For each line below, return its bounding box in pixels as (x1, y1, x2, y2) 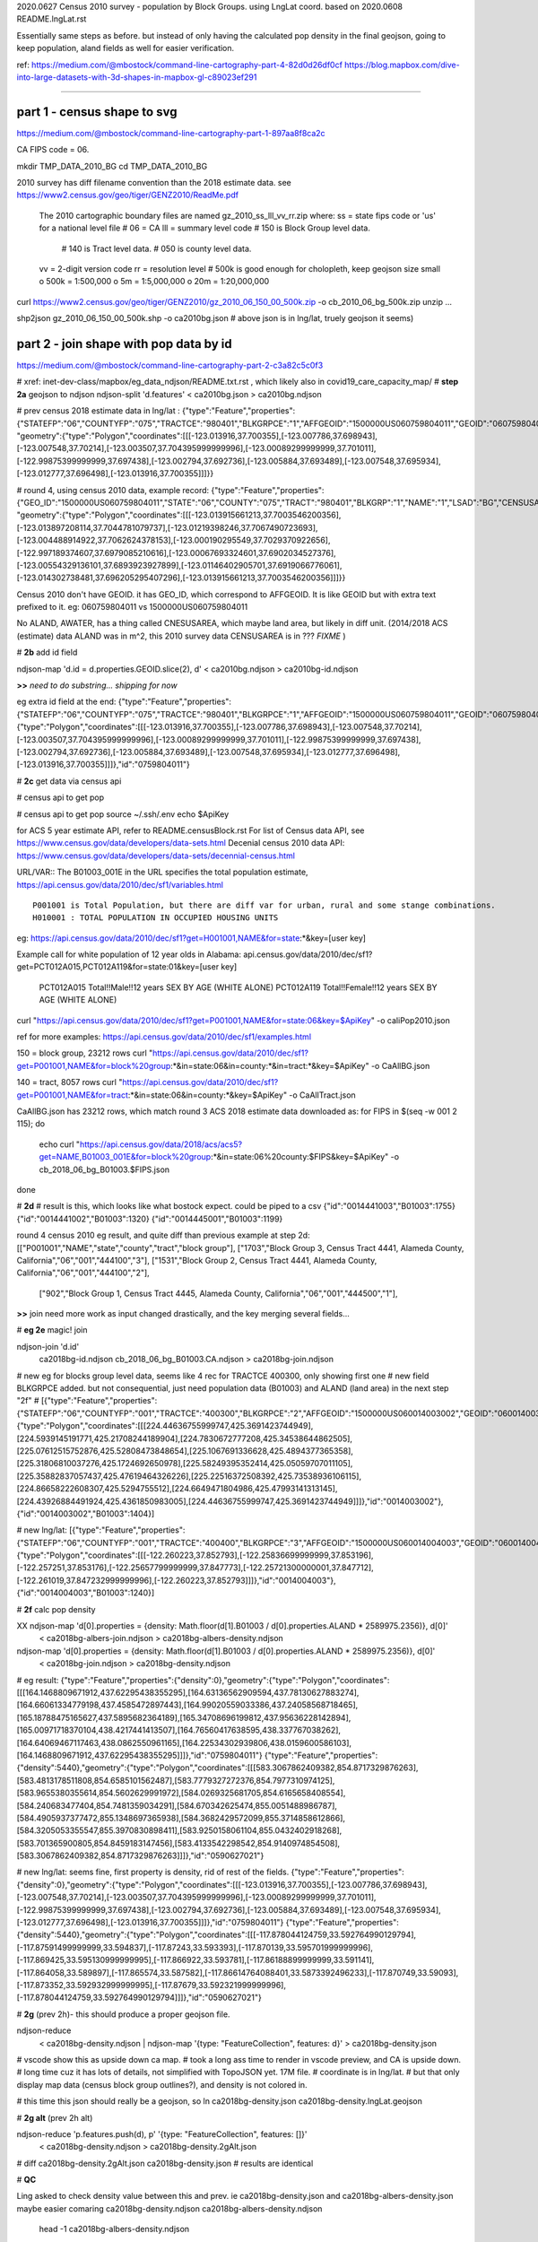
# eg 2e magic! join (16, 1325, 88, 1335)
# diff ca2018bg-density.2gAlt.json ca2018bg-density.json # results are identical (16, 2158, 314, 2168)
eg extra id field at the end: (16, 696, 117, 708)
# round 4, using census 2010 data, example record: (16, 484, 210, 495)
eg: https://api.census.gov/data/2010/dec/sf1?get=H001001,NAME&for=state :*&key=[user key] (16, 933, 367, 943)
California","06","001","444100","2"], (16, 1267, 150, 1278)
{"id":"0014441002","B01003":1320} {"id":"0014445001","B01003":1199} (16, 1213, 283, 1224)
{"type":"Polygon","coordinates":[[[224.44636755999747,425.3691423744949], (16, 1421, 314, 1431)
